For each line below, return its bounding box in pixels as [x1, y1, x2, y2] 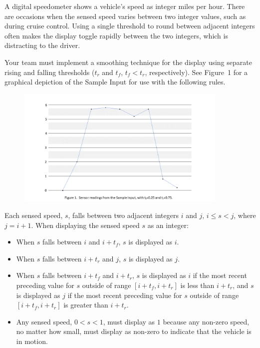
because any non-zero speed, [163, 316, 250, 326]
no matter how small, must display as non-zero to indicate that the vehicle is [16, 326, 252, 336]
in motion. [16, 335, 48, 346]
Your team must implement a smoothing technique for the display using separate [4, 56, 252, 67]
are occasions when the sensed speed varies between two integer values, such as [4, 10, 246, 21]
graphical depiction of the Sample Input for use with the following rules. [4, 76, 226, 87]
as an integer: [147, 219, 189, 230]
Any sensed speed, [16, 316, 72, 326]
